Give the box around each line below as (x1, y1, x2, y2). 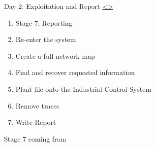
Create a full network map (15, 50, 95, 61)
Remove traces (15, 100, 60, 110)
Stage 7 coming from (4, 133, 66, 144)
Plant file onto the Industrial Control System (15, 83, 152, 94)
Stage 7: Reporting (15, 17, 72, 28)
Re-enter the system (15, 34, 76, 44)
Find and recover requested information (15, 67, 135, 77)
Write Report (15, 117, 56, 127)
